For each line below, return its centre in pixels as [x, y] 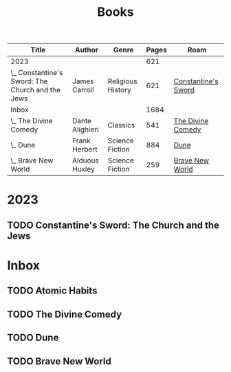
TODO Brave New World [59, 361]
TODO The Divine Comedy [65, 314]
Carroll [83, 90]
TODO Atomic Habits [52, 291]
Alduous [86, 161]
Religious [122, 81]
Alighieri [85, 130]
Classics [121, 125]
